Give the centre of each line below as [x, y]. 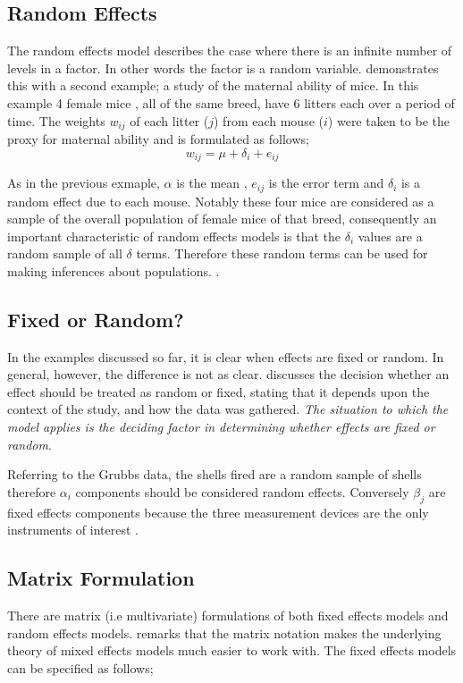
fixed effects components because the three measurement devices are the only [218, 512]
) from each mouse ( [269, 120]
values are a [390, 236]
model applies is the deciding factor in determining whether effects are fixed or [221, 427]
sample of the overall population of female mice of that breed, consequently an [222, 219]
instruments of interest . [73, 530]
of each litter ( [169, 120]
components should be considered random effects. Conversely [242, 491]
